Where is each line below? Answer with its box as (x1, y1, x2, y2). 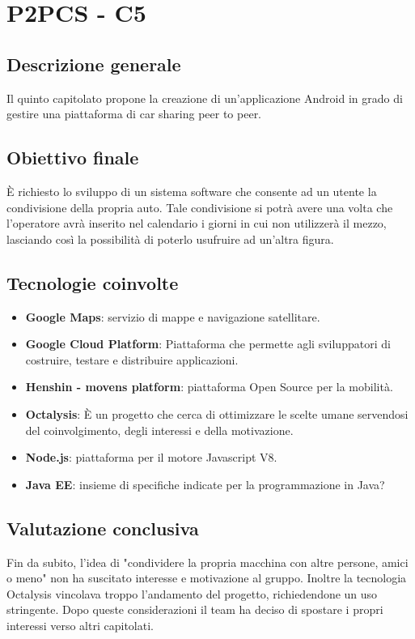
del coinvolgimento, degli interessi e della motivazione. (25, 421, 294, 438)
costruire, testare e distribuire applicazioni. (25, 351, 239, 368)
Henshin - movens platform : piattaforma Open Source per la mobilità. (25, 378, 393, 395)
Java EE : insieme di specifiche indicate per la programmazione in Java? (25, 475, 385, 492)
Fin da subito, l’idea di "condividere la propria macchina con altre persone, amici (6, 553, 409, 570)
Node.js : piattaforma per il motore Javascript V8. (25, 449, 277, 466)
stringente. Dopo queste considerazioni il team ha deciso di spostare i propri (6, 601, 383, 618)
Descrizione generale (6, 51, 181, 76)
